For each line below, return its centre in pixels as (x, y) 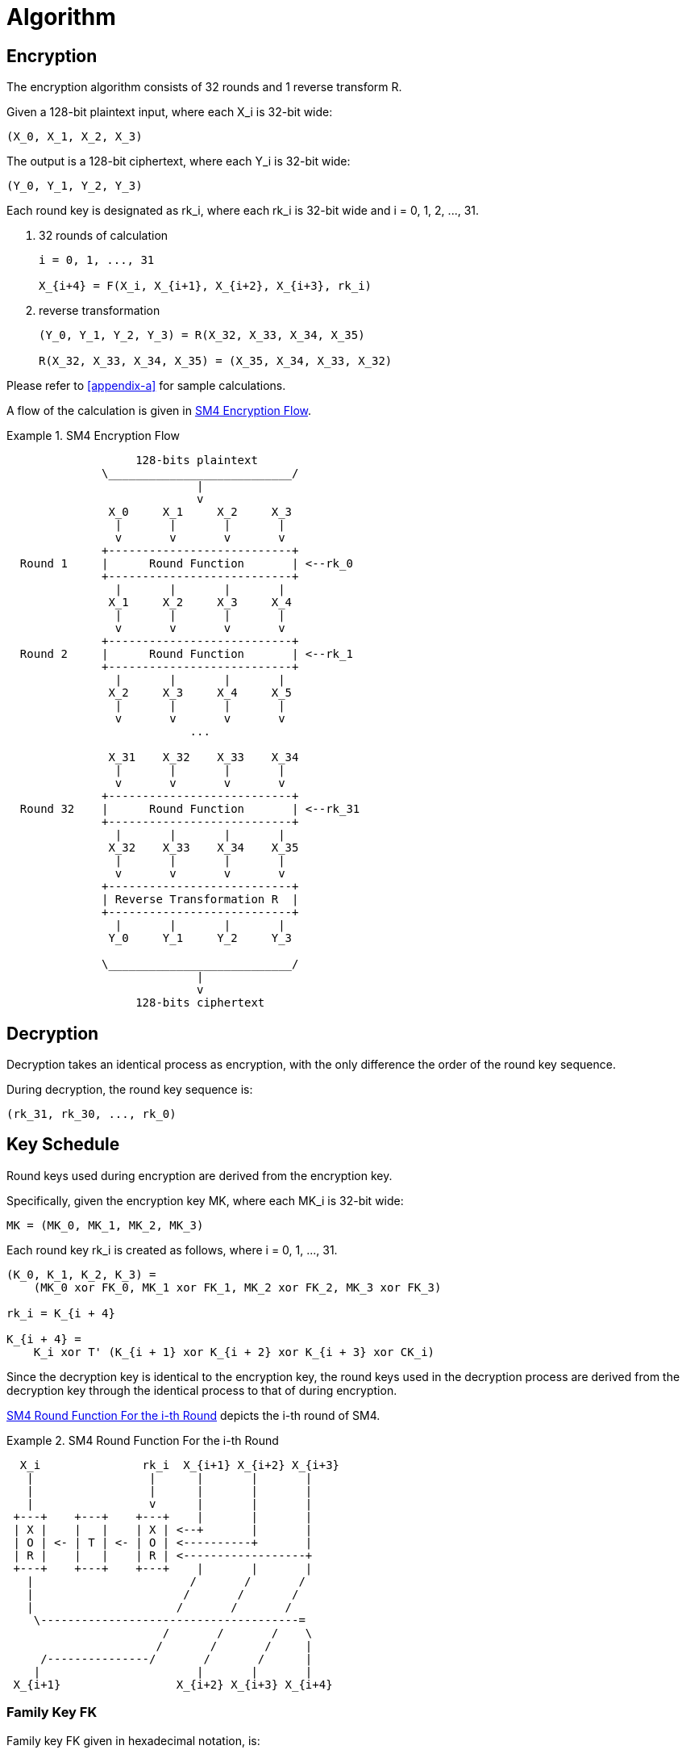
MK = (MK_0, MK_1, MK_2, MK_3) (105, 1225)
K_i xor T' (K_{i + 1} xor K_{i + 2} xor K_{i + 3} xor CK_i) (234, 1352)
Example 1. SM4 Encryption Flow (93, 436)
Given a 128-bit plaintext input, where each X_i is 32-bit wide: (170, 112)
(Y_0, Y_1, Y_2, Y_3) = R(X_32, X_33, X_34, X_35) (202, 335)
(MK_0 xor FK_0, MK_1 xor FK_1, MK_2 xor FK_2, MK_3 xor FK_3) (237, 1287)
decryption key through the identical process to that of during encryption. (202, 1390)
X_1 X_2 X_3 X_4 (200, 603)
